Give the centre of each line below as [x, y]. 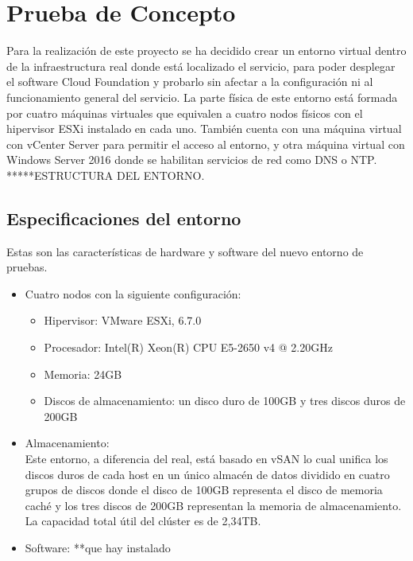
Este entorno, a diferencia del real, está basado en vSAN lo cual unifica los [206, 459]
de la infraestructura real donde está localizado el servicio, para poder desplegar [201, 66]
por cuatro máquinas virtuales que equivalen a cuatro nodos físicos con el [185, 113]
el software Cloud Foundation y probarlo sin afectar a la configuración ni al [190, 82]
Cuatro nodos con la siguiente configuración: [133, 293]
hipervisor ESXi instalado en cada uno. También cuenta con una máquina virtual [204, 129]
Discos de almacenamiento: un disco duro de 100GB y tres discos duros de [225, 401]
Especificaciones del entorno [124, 218]
